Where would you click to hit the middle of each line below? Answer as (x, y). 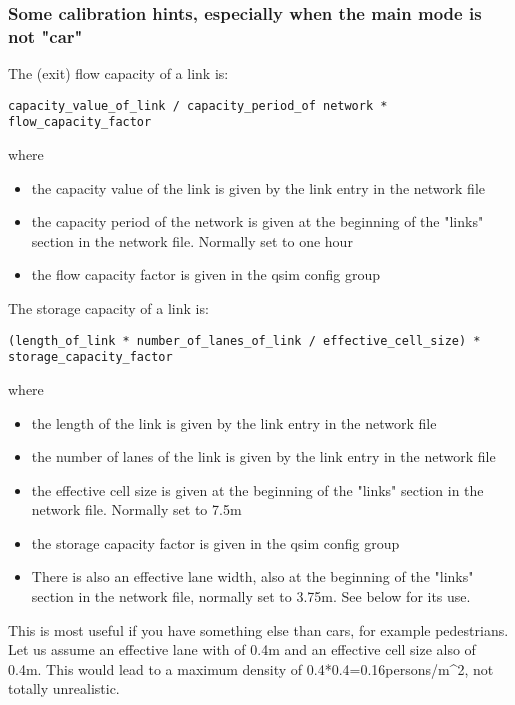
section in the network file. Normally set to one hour (192, 240)
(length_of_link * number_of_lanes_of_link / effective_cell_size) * (244, 340)
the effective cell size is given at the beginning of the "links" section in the (257, 489)
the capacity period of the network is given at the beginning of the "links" (257, 221)
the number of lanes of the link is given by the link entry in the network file (263, 456)
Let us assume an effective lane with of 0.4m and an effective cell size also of (242, 649)
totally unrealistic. (64, 688)
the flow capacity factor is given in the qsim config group (206, 274)
